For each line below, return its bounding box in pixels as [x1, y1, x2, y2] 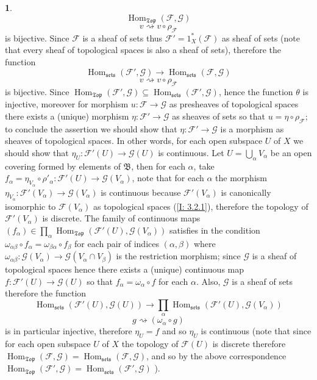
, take [193, 159, 215, 172]
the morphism [215, 171, 267, 184]
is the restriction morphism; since [116, 249, 241, 262]
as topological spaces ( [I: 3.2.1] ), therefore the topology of [93, 199, 308, 212]
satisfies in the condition [169, 223, 260, 236]
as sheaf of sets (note [222, 31, 300, 44]
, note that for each [132, 171, 204, 184]
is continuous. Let [158, 146, 224, 159]
